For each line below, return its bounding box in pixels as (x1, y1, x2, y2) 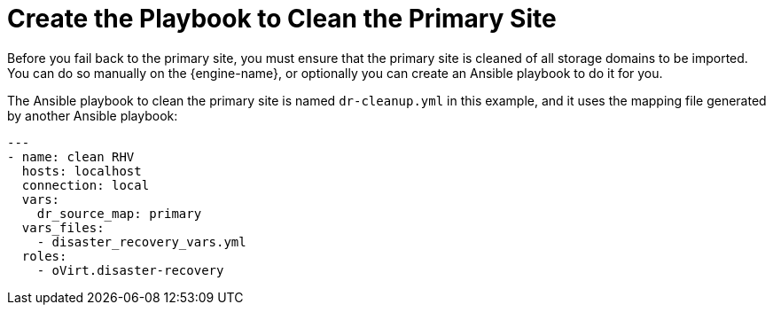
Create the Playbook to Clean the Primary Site (7, 4, 557, 34)
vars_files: (21, 220, 105, 235)
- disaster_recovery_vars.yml (36, 234, 246, 249)
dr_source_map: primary (36, 206, 202, 221)
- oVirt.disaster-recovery (36, 262, 224, 277)
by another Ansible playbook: (7, 107, 178, 123)
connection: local (21, 177, 150, 192)
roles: (21, 248, 67, 263)
